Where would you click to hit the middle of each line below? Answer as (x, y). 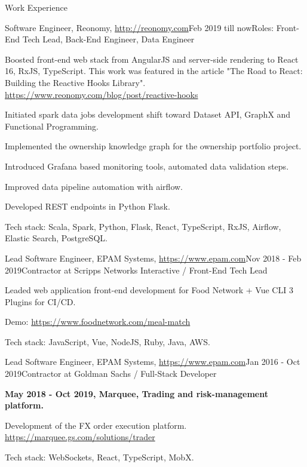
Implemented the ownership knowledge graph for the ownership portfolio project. (153, 146)
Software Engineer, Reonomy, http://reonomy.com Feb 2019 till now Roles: (139, 27)
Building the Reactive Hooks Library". (75, 82)
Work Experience (36, 7)
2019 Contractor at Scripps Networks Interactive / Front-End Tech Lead (136, 270)
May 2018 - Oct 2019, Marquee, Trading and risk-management (136, 393)
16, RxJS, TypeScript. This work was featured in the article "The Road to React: (154, 71)
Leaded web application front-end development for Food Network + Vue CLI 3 (149, 290)
